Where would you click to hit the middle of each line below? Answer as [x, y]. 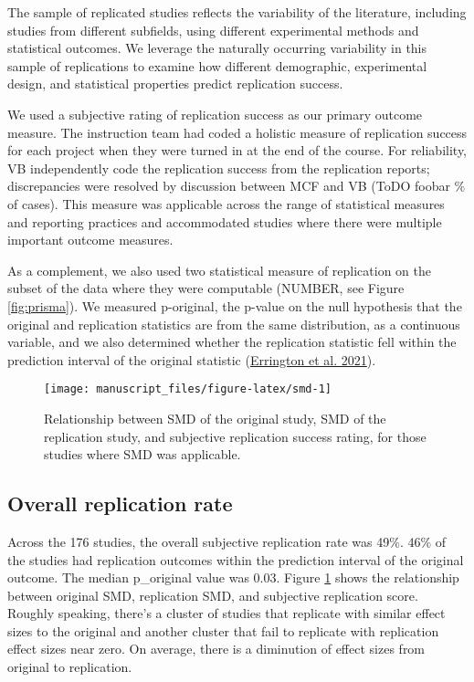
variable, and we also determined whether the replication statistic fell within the [232, 342]
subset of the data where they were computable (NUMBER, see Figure [206, 288]
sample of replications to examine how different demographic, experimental [217, 65]
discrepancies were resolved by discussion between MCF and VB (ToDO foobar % [237, 186]
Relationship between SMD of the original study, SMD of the [215, 418]
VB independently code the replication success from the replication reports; [219, 168]
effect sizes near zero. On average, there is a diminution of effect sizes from [216, 649]
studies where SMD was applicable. [142, 454]
